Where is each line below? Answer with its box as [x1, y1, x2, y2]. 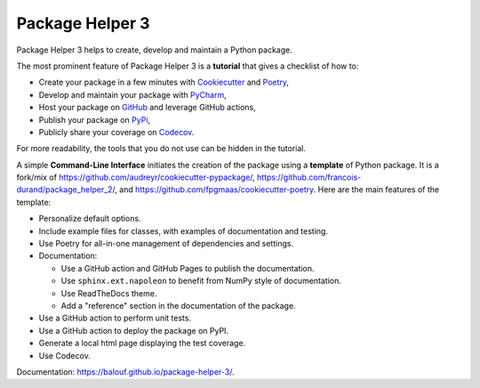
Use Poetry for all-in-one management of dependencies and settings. [38, 238, 293, 249]
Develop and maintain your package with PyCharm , [38, 89, 227, 100]
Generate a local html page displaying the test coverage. [38, 338, 246, 349]
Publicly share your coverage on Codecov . [38, 126, 195, 137]
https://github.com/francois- [256, 172, 362, 182]
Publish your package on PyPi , [38, 114, 151, 125]
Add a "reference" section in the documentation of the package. [60, 300, 297, 311]
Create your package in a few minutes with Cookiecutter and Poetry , [38, 77, 289, 88]
